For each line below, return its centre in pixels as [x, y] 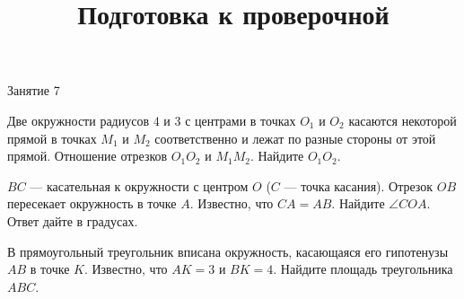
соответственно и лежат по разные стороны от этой [295, 138]
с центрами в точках [241, 120]
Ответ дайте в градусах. [73, 220]
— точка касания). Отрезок [359, 185]
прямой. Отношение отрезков [88, 156]
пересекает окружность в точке [92, 203]
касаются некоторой [403, 120]
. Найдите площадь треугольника [363, 269]
